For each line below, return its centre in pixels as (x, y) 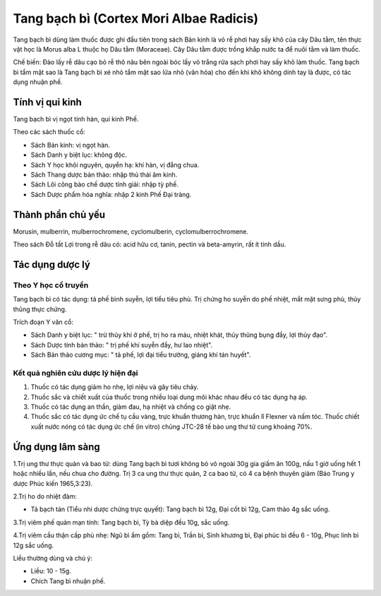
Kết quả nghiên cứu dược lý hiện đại (75, 373)
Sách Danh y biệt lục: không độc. (79, 155)
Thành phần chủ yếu (59, 214)
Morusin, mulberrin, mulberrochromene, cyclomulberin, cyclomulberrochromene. (131, 231)
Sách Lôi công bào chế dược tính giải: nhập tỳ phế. (105, 184)
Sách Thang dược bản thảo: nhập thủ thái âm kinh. (104, 174)
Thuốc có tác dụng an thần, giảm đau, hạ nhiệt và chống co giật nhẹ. (131, 407)
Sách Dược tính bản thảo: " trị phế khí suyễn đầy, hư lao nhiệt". (122, 345)
